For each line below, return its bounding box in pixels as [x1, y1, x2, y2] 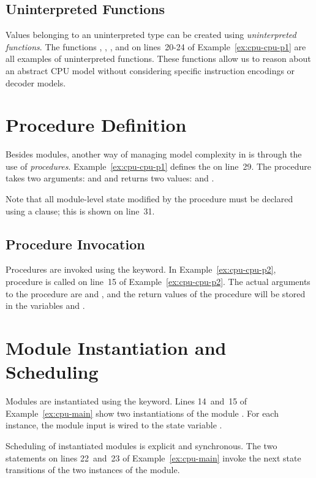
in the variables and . [6, 299, 85, 312]
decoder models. [6, 76, 66, 89]
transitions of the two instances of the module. [6, 463, 180, 476]
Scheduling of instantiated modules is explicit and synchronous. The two [6, 439, 277, 452]
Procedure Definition [6, 112, 187, 137]
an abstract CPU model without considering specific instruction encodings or [6, 64, 295, 77]
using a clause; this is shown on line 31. [6, 204, 155, 217]
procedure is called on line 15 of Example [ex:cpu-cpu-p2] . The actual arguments [6, 275, 310, 288]
